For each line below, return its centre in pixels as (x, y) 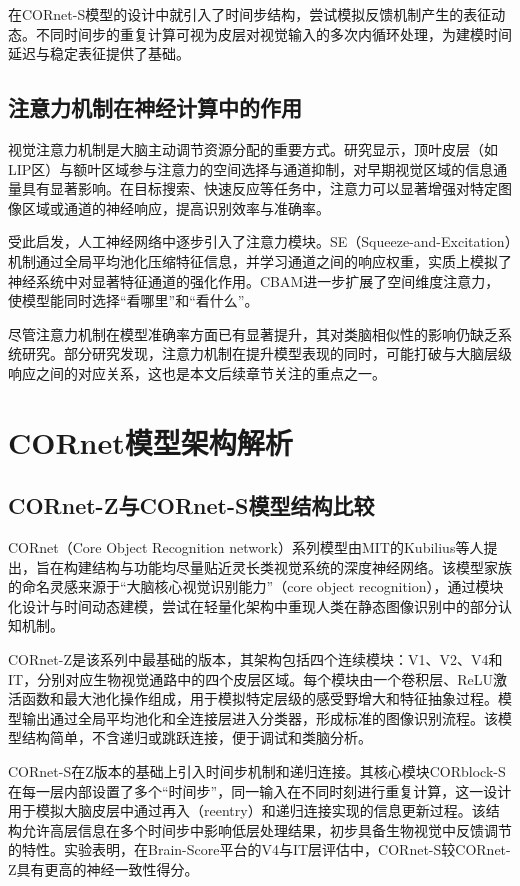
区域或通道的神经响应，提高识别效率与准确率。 (175, 207)
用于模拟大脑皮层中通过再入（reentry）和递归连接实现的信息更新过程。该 (247, 810)
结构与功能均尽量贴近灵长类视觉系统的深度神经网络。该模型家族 (301, 566)
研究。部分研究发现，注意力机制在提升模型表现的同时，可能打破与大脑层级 (266, 353)
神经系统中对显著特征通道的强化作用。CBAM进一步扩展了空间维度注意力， (254, 280)
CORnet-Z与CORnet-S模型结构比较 (191, 505)
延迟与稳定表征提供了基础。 (99, 53)
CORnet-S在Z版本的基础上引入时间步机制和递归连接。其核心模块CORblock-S (257, 771)
